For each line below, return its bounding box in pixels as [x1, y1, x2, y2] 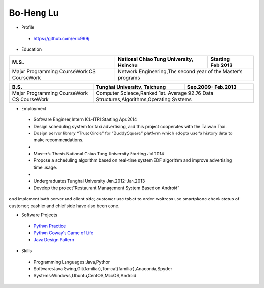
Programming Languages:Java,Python [33, 259, 111, 265]
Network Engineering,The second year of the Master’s [117, 68, 243, 75]
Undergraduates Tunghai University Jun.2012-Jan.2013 [33, 178, 145, 184]
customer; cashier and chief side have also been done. [9, 203, 120, 209]
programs [117, 74, 140, 81]
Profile [21, 24, 35, 30]
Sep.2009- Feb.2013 [187, 83, 237, 90]
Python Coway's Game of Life [33, 230, 94, 236]
